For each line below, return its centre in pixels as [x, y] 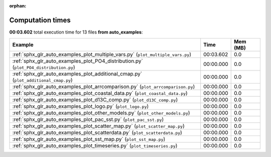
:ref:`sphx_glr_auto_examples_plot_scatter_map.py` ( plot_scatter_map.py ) [99, 126]
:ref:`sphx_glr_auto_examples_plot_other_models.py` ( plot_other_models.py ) [101, 113]
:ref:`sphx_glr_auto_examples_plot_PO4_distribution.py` [78, 61]
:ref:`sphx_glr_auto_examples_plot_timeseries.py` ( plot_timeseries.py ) [95, 146]
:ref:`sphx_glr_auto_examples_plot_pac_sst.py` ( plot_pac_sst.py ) [88, 119]
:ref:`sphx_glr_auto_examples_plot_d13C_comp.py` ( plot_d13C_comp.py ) [95, 100]
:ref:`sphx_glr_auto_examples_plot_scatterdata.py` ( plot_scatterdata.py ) [97, 132]
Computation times [40, 20]
